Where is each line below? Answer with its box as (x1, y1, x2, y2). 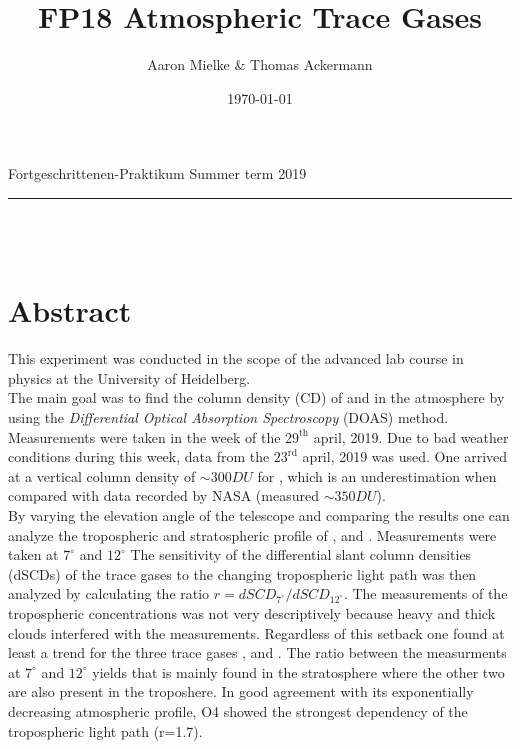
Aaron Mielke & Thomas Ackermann (147, 54, 373, 75)
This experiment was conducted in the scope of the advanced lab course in (8, 348, 464, 369)
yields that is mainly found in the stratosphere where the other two (92, 661, 505, 682)
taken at (8, 544, 59, 565)
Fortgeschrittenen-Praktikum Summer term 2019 (8, 163, 307, 184)
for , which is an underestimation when (257, 465, 497, 486)
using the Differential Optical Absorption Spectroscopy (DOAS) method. (8, 407, 449, 427)
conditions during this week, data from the (8, 446, 270, 467)
